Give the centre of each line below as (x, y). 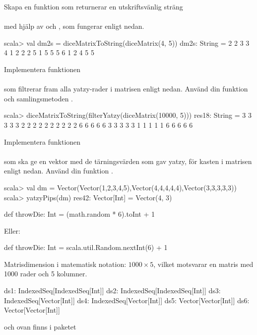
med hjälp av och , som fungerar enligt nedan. (74, 26)
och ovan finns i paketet (40, 326)
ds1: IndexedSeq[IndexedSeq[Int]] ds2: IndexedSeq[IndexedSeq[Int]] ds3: (112, 291)
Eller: (12, 230)
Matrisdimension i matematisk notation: (65, 264)
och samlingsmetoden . (38, 98)
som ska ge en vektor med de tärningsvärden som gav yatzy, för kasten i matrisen (128, 161)
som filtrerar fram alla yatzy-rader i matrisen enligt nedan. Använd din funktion (126, 89)
